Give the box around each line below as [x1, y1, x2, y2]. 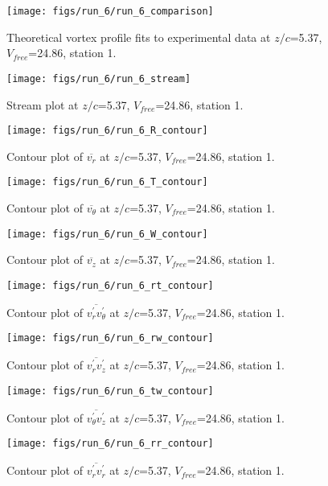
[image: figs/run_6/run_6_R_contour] [6, 125, 208, 137]
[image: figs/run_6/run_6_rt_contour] [6, 279, 214, 291]
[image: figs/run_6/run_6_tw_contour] [6, 385, 214, 397]
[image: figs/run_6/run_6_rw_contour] [6, 332, 214, 344]
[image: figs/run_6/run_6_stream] [6, 72, 191, 84]
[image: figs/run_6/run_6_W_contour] [6, 228, 208, 240]
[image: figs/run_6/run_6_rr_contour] [6, 438, 214, 450]
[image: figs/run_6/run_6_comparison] [6, 6, 214, 17]
